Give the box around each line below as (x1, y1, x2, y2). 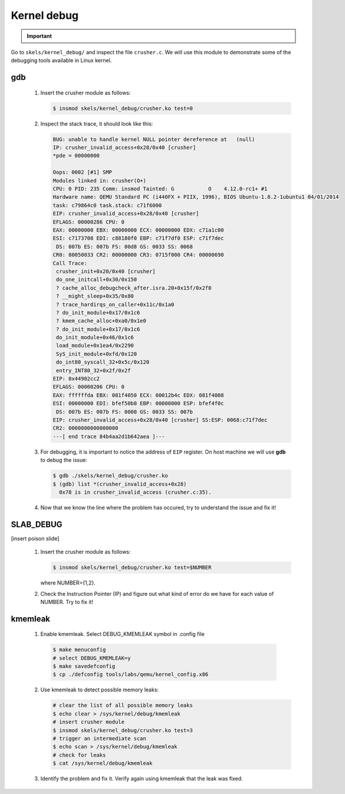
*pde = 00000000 (52, 152, 100, 159)
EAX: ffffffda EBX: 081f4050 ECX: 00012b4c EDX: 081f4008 (52, 392, 224, 398)
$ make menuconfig (52, 647, 106, 653)
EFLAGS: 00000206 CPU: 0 (52, 383, 125, 391)
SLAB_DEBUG (11, 519, 63, 529)
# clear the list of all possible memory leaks (52, 702, 193, 709)
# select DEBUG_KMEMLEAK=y (52, 655, 131, 661)
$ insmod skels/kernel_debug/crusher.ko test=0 (52, 105, 193, 111)
